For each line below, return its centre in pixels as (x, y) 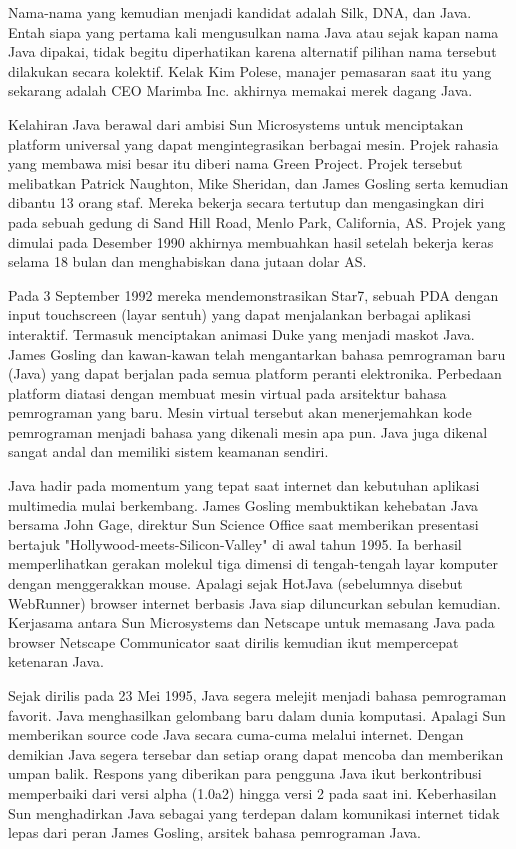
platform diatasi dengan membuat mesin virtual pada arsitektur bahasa (227, 392)
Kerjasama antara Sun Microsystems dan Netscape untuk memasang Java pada (251, 622)
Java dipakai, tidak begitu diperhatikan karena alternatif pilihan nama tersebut (252, 51)
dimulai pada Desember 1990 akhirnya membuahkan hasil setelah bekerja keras (251, 241)
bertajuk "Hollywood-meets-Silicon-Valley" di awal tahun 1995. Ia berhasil (235, 543)
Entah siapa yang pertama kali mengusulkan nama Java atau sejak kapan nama (253, 31)
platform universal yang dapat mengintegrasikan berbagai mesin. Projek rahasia (253, 143)
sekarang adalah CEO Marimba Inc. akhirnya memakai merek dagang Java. (240, 90)
